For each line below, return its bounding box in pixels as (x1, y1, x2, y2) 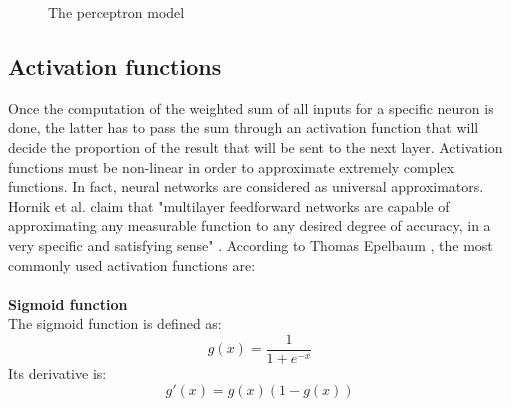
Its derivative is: (8, 362, 107, 383)
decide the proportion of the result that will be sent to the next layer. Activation (8, 136, 503, 157)
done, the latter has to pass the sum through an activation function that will (8, 117, 479, 138)
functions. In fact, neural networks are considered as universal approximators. (8, 176, 484, 197)
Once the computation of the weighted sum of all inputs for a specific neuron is (8, 97, 494, 118)
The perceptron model (48, 2, 185, 22)
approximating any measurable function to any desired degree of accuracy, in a (8, 215, 491, 236)
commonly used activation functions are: (8, 254, 256, 275)
